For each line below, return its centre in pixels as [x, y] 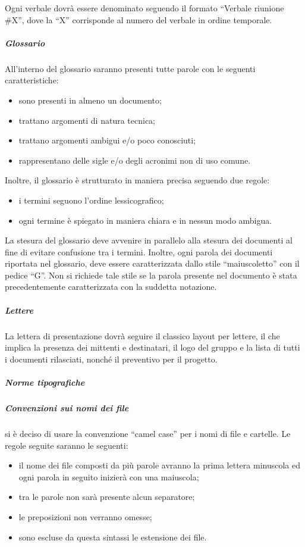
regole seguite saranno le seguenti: [67, 445]
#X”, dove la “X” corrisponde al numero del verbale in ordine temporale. [139, 19]
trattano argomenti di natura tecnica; [87, 120]
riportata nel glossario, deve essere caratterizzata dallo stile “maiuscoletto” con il [152, 263]
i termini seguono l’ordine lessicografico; [91, 200]
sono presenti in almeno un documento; [90, 100]
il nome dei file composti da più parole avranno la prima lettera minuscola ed [159, 465]
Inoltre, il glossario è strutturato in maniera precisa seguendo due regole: [137, 180]
